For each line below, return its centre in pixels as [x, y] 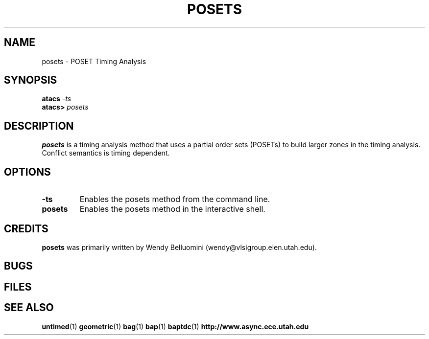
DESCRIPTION [39, 126]
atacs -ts [57, 99]
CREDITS [26, 228]
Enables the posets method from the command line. [175, 199]
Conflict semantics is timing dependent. [106, 153]
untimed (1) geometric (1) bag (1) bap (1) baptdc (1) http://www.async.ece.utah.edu [175, 326]
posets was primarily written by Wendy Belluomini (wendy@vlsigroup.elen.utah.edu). [179, 247]
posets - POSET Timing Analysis [94, 61]
